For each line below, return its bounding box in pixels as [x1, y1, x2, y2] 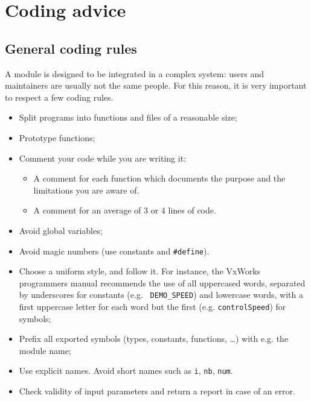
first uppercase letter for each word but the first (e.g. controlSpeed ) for [19, 300, 286, 313]
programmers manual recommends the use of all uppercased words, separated [19, 276, 306, 289]
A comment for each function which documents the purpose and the [33, 172, 286, 185]
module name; [19, 344, 71, 356]
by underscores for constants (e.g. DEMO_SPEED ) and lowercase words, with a [19, 288, 304, 301]
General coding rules [5, 39, 137, 57]
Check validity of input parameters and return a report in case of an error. [19, 385, 295, 397]
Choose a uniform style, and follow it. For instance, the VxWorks [19, 265, 261, 277]
